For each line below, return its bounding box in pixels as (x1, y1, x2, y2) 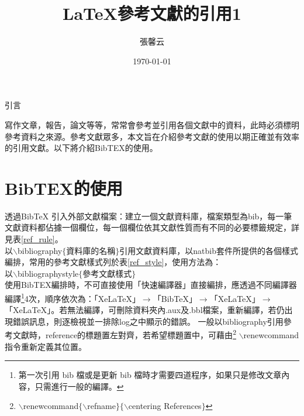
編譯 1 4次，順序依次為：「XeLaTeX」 (5, 290, 140, 304)
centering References (128, 400, 202, 412)
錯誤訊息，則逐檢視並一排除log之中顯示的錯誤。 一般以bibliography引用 (12, 315, 284, 327)
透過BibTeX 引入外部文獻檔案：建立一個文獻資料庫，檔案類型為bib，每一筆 (5, 209, 292, 222)
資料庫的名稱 (66, 244, 116, 256)
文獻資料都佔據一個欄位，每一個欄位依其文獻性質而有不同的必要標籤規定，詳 (5, 221, 299, 233)
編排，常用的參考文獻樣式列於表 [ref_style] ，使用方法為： (5, 256, 222, 268)
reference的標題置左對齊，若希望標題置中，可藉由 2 (45, 327, 236, 341)
